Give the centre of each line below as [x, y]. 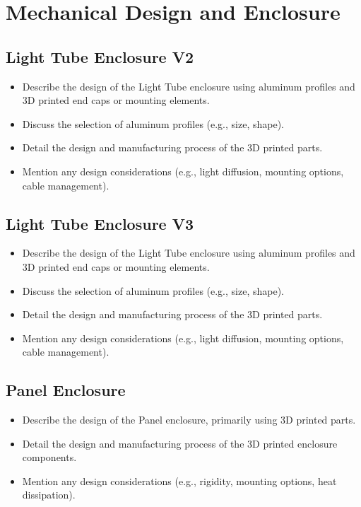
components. [49, 457]
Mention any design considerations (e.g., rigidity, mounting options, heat [179, 480]
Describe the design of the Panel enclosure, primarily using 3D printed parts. [189, 420]
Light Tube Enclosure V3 [100, 223]
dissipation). [49, 495]
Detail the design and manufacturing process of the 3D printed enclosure [180, 443]
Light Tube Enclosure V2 [100, 56]
